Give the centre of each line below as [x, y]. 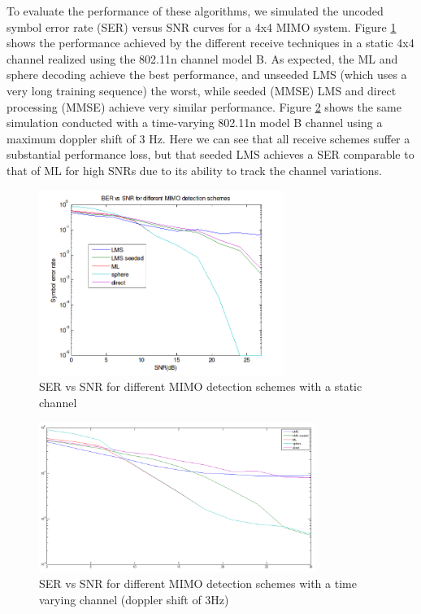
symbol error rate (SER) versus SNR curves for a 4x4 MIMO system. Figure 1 [202, 26]
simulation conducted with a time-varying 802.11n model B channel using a [195, 123]
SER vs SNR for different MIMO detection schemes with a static [201, 386]
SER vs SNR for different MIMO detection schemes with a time [198, 583]
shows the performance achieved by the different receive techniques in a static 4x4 [210, 43]
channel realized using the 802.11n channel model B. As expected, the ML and [202, 58]
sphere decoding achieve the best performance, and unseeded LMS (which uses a [207, 75]
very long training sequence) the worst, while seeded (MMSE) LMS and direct [202, 90]
